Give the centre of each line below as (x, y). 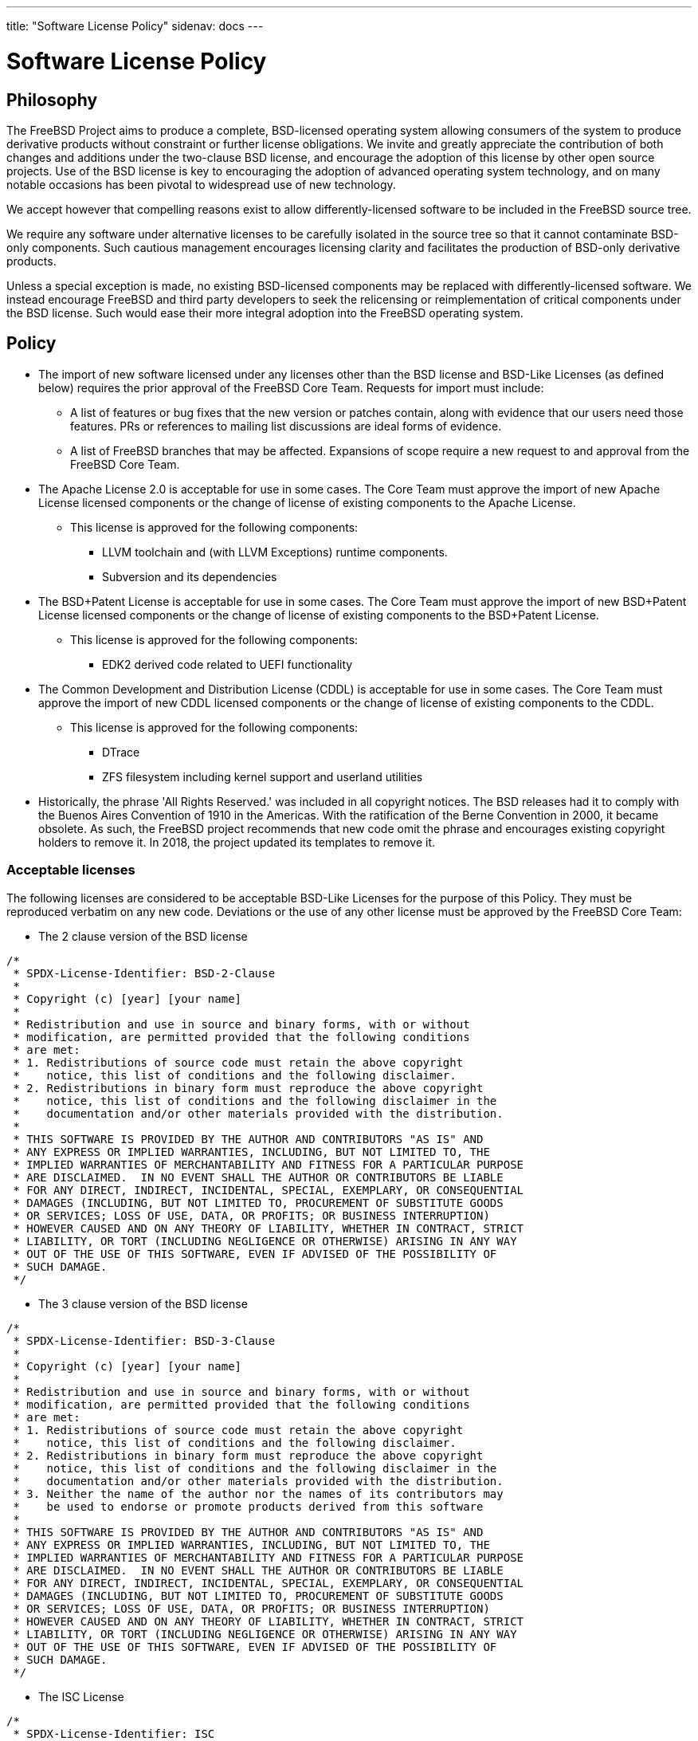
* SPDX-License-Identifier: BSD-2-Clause (144, 973)
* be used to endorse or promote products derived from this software (248, 1506)
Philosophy (52, 100)
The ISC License (81, 1696)
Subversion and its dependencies (190, 576)
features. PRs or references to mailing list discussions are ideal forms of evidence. (286, 426)
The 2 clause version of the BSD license (143, 936)
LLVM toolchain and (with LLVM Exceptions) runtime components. (275, 552)
